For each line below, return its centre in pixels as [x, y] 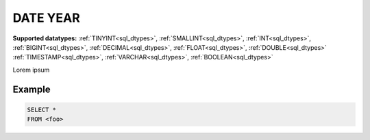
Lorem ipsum [31, 70]
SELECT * [42, 110]
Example [32, 89]
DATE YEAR [46, 18]
